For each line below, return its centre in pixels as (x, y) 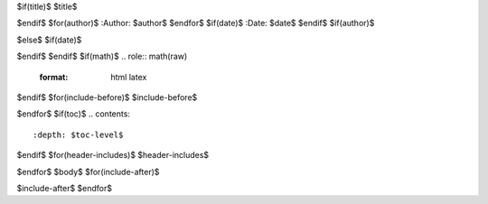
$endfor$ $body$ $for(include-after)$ (88, 172)
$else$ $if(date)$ (49, 40)
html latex (129, 77)
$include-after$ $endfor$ (65, 188)
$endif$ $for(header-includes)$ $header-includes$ (113, 155)
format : (54, 77)
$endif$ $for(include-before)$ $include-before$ (107, 97)
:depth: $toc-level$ (78, 134)
